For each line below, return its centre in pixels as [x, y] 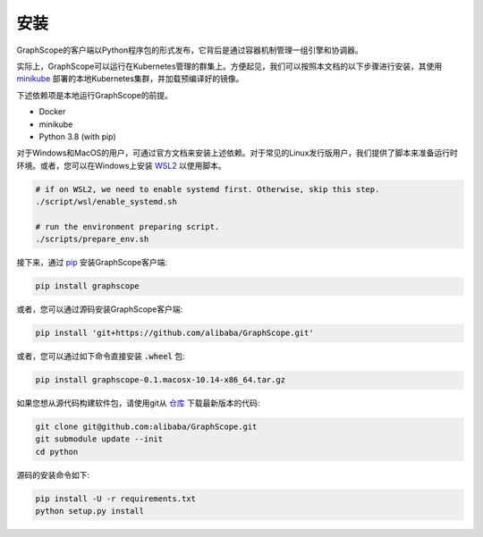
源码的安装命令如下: [53, 474]
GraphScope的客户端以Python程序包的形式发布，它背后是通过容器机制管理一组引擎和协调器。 [190, 50]
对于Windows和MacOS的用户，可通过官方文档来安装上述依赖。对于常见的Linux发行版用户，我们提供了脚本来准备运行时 [237, 153]
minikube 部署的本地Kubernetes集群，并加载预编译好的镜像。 [130, 79]
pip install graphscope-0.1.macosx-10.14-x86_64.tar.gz [161, 380]
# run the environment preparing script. [127, 227]
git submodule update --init [99, 439]
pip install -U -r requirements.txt [116, 499]
